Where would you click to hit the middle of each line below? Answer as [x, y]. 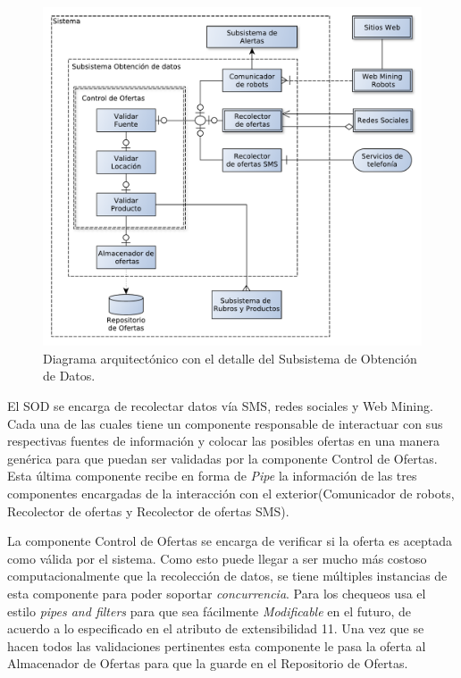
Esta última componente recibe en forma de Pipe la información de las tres [212, 476]
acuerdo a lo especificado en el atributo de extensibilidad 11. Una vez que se [216, 628]
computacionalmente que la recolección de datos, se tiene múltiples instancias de [227, 576]
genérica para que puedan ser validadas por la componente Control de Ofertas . [222, 458]
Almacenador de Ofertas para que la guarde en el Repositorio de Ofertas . [208, 663]
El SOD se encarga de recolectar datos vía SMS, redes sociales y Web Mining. [220, 406]
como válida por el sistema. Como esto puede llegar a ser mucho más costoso [217, 558]
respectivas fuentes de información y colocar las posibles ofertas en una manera [224, 441]
